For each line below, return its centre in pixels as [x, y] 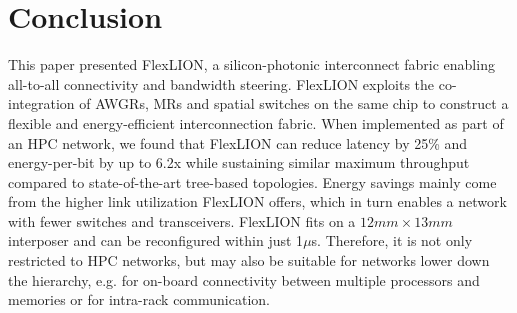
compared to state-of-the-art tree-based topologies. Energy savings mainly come [252, 181]
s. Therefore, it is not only [392, 240]
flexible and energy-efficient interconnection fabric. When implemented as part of [256, 122]
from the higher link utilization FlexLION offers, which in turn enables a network [257, 201]
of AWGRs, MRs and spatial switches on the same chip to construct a [294, 103]
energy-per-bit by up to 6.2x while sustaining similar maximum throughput [239, 162]
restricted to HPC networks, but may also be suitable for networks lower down [249, 260]
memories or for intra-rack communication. [139, 299]
